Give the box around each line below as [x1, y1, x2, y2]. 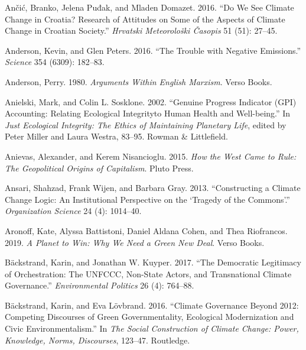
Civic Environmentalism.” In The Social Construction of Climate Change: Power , [5, 322, 299, 335]
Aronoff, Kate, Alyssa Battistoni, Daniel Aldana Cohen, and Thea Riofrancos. [5, 224, 288, 236]
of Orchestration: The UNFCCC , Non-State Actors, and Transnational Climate [5, 267, 292, 280]
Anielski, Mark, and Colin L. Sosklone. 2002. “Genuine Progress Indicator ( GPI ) [5, 95, 297, 108]
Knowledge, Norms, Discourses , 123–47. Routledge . [5, 333, 190, 346]
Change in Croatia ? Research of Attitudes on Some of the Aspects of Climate [5, 12, 285, 25]
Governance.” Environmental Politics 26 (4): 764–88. [5, 279, 194, 291]
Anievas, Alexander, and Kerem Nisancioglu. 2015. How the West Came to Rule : [5, 150, 297, 162]
